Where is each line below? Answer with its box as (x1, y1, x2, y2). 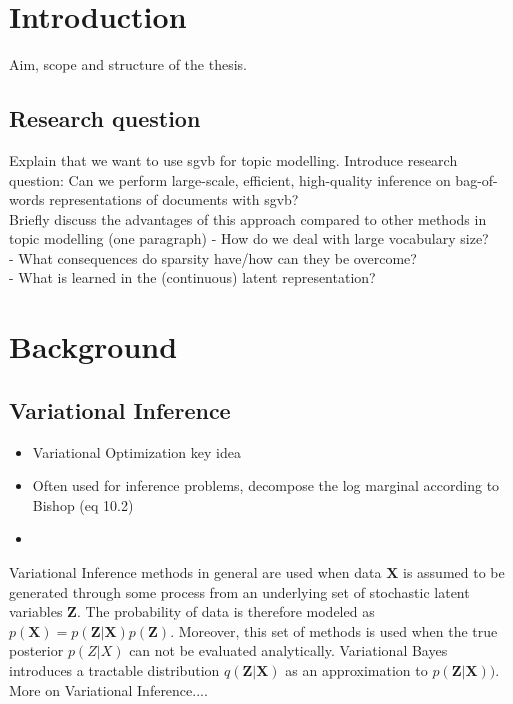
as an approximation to (285, 660, 428, 680)
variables (9, 601, 63, 622)
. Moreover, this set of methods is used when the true (170, 620, 498, 641)
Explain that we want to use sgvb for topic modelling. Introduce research (9, 149, 458, 170)
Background (9, 326, 178, 367)
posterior (9, 640, 64, 661)
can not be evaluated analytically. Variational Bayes (129, 640, 448, 661)
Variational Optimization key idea (32, 441, 241, 462)
